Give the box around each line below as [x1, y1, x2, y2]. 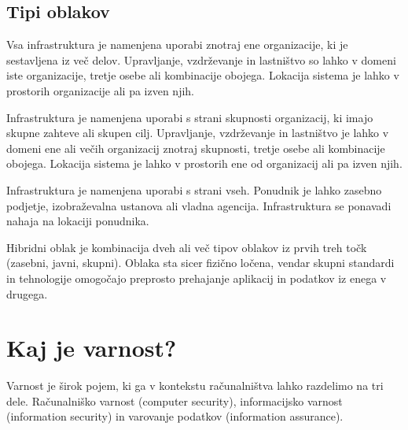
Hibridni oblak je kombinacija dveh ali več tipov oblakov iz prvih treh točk [6, 239, 367, 255]
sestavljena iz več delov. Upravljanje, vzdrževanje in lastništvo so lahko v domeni [6, 51, 396, 68]
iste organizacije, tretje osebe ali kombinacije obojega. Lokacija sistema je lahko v [6, 67, 399, 83]
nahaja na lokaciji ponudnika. [6, 213, 149, 229]
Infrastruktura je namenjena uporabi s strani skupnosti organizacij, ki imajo [6, 109, 373, 125]
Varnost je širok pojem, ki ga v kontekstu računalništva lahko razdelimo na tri [6, 377, 384, 394]
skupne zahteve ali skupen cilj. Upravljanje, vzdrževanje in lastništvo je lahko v [6, 124, 389, 141]
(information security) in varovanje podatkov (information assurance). [6, 408, 344, 424]
